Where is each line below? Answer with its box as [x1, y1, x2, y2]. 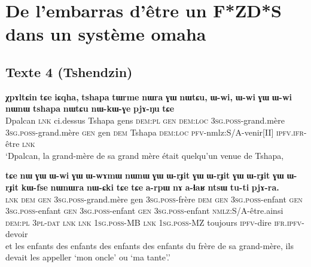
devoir [5, 228, 28, 240]
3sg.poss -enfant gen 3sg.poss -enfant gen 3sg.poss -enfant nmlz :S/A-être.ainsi [5, 204, 283, 217]
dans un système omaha [5, 22, 206, 46]
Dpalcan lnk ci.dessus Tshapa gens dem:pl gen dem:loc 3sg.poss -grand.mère [5, 113, 285, 126]
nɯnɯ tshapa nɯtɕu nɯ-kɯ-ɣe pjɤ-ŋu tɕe [5, 102, 175, 115]
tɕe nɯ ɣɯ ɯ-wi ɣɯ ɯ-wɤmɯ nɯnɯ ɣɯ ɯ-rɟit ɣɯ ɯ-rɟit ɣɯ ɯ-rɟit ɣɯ [5, 169, 284, 182]
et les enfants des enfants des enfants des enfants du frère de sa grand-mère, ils [5, 239, 294, 251]
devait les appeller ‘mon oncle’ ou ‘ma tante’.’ [5, 251, 170, 263]
